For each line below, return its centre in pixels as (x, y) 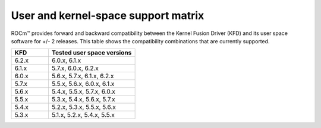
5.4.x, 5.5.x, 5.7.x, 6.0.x (83, 92)
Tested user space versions (92, 53)
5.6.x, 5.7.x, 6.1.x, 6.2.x (83, 76)
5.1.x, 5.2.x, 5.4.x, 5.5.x (83, 115)
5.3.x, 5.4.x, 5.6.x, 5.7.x (83, 100)
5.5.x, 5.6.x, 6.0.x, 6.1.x (83, 84)
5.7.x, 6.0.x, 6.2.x (75, 68)
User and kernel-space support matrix (108, 15)
